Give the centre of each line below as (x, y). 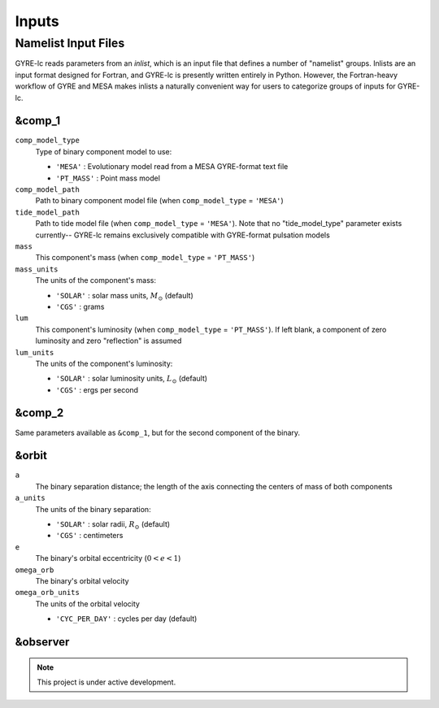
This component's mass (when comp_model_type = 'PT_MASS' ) (145, 258)
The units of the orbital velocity (87, 604)
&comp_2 (39, 413)
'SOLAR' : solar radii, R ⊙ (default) (113, 525)
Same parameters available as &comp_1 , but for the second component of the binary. (158, 432)
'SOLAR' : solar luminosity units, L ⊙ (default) (131, 380)
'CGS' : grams (80, 306)
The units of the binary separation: (93, 509)
